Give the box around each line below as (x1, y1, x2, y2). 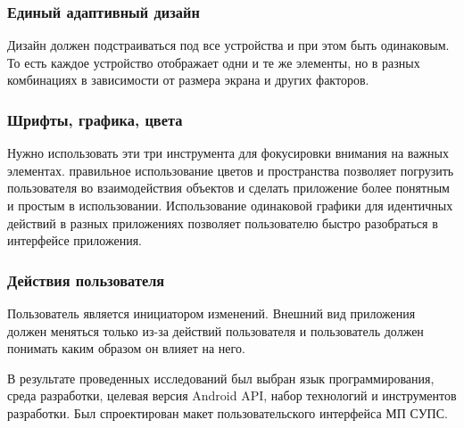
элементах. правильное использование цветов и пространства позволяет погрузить (7, 160, 454, 179)
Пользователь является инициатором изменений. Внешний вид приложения (7, 304, 416, 322)
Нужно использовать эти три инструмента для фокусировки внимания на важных (7, 144, 449, 162)
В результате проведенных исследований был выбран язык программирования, (7, 368, 435, 387)
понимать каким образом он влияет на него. (7, 339, 245, 358)
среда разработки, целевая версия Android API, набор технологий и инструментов (7, 386, 457, 405)
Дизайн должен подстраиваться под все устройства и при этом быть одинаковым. (7, 36, 450, 54)
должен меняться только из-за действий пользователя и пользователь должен (7, 321, 424, 340)
